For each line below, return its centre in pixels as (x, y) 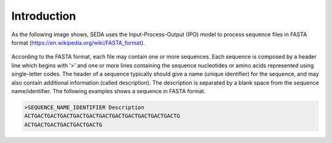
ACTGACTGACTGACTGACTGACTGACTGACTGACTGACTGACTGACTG (102, 116)
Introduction (44, 16)
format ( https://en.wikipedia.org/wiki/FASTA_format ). (78, 42)
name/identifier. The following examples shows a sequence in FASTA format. (109, 91)
